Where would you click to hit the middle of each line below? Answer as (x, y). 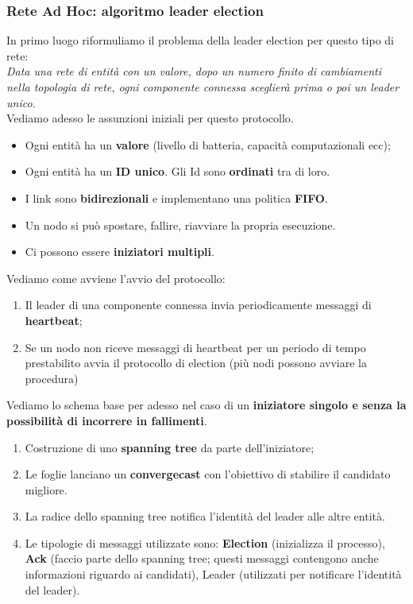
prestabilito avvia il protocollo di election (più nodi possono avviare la (196, 363)
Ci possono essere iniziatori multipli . (120, 252)
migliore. (46, 489)
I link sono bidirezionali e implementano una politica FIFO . (176, 197)
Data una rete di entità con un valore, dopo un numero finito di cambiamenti (194, 71)
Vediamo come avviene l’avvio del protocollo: (116, 278)
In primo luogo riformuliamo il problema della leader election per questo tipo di (201, 40)
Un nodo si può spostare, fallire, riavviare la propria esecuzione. (180, 225)
